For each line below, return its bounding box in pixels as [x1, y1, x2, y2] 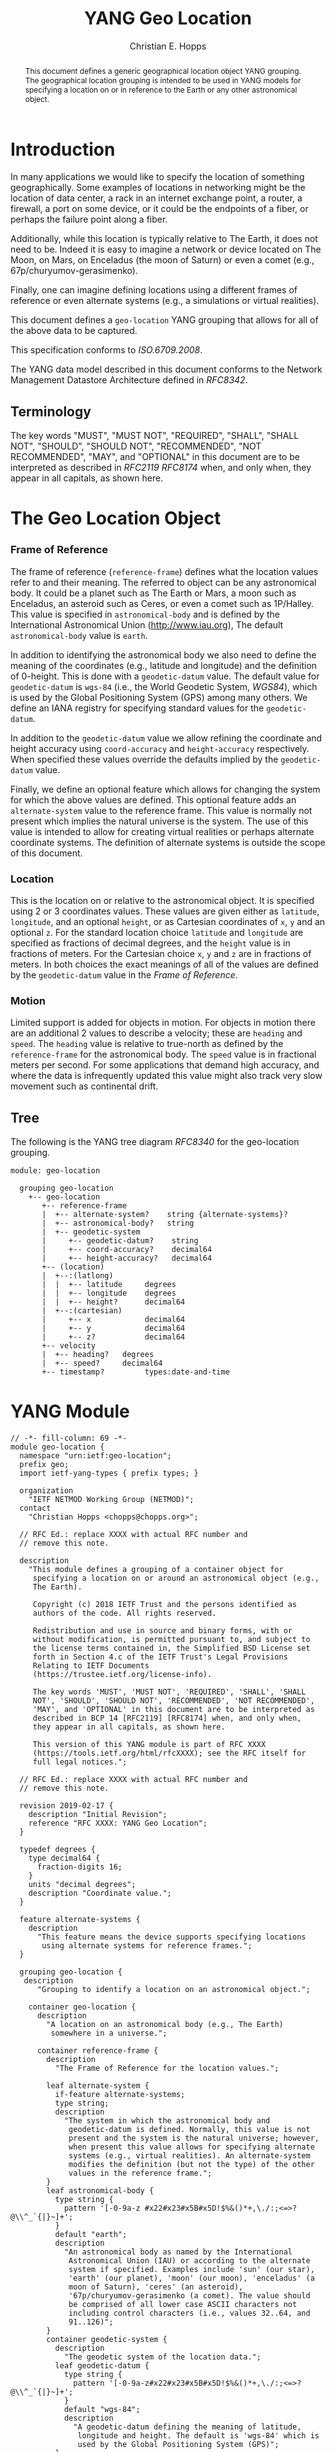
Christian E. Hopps [129, 40, 207, 52]
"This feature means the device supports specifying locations [36, 1932, 307, 1942]
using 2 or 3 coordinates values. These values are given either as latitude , [10, 905, 320, 917]
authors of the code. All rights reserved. [32, 1608, 217, 1619]
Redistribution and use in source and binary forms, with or [32, 1626, 293, 1636]
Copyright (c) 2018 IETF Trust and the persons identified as [32, 1600, 298, 1610]
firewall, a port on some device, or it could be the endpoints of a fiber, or [10, 203, 309, 215]
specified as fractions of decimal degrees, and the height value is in [10, 937, 291, 949]
